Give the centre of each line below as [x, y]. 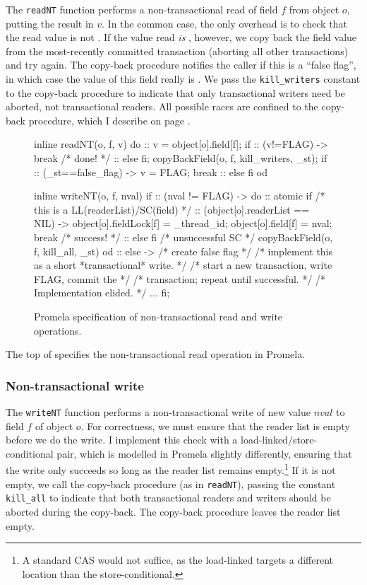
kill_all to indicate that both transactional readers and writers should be [168, 498]
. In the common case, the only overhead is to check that [224, 23]
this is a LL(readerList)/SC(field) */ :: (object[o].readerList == [172, 209]
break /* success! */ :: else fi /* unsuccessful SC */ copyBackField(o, [183, 237]
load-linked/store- [279, 440]
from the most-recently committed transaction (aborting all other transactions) [177, 51]
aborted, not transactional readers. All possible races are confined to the [162, 106]
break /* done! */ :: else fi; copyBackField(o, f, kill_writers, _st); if [181, 158]
